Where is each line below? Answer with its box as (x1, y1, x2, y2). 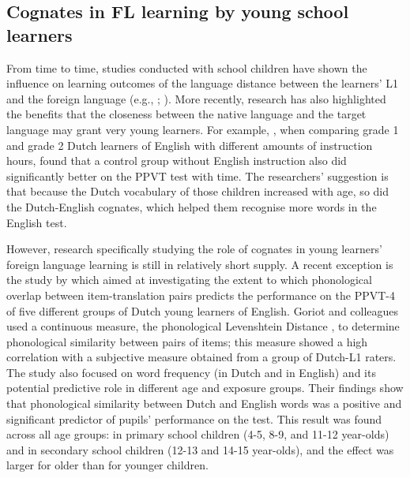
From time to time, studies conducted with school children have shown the (6, 59, 367, 76)
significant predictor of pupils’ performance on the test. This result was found (6, 410, 382, 427)
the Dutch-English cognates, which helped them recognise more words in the (6, 198, 377, 215)
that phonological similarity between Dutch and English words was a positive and (6, 395, 402, 412)
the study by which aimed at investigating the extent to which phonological (6, 271, 372, 288)
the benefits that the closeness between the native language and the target (6, 106, 367, 122)
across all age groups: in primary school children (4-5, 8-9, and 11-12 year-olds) (6, 426, 389, 443)
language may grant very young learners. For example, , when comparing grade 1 (6, 121, 399, 137)
